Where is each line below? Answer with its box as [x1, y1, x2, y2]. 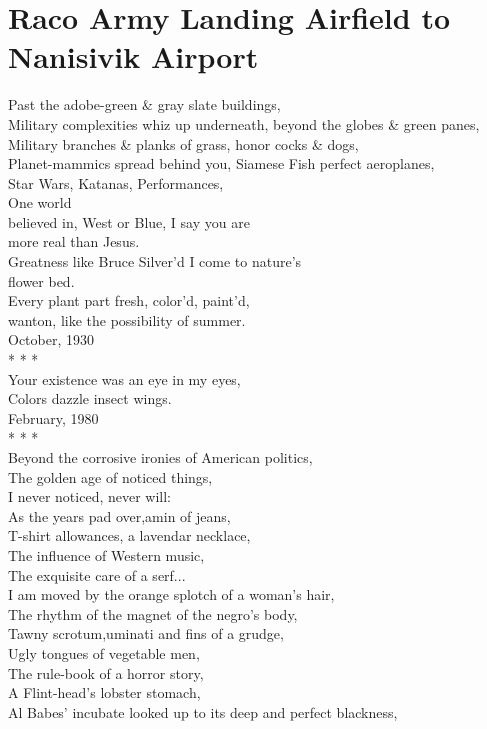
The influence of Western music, [8, 544, 205, 565]
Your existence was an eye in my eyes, [8, 368, 241, 389]
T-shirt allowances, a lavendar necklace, [8, 525, 251, 546]
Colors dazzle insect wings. [8, 388, 172, 409]
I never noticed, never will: [8, 486, 172, 507]
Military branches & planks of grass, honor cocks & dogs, [8, 133, 359, 154]
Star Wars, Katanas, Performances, [8, 172, 224, 193]
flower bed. [8, 270, 75, 291]
